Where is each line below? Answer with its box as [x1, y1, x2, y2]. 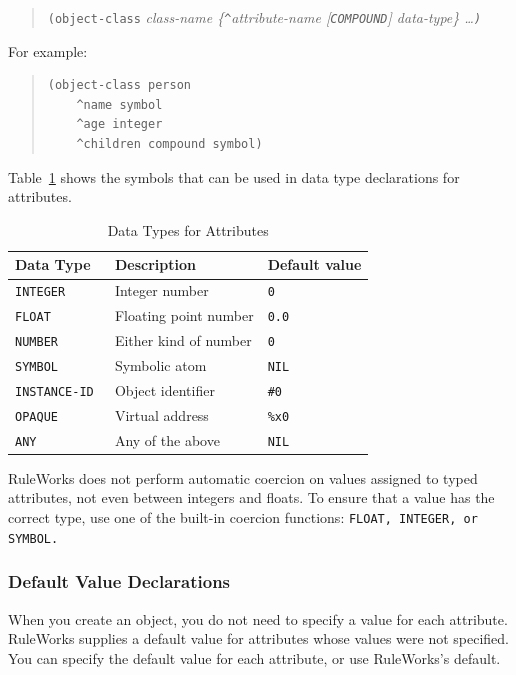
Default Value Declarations [8, 569, 231, 594]
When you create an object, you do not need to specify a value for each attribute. [8, 608, 508, 629]
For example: [8, 40, 88, 61]
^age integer [76, 117, 163, 132]
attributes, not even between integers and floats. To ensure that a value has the [8, 487, 495, 508]
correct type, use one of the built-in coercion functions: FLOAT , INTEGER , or [8, 507, 478, 528]
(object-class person [47, 78, 191, 93]
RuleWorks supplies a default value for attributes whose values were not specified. [8, 628, 509, 649]
